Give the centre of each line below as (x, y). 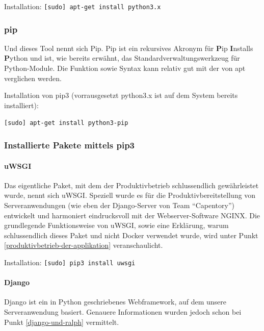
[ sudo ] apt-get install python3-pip (66, 123)
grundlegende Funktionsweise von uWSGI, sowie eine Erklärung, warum (116, 225)
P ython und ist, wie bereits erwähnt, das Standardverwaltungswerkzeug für (122, 58)
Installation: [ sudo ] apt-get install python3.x (83, 6)
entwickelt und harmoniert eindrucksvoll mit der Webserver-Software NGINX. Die (132, 215)
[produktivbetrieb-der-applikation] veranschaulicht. (84, 245)
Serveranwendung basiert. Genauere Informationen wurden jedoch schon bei (123, 311)
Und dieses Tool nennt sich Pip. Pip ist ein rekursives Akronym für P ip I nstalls (129, 48)
